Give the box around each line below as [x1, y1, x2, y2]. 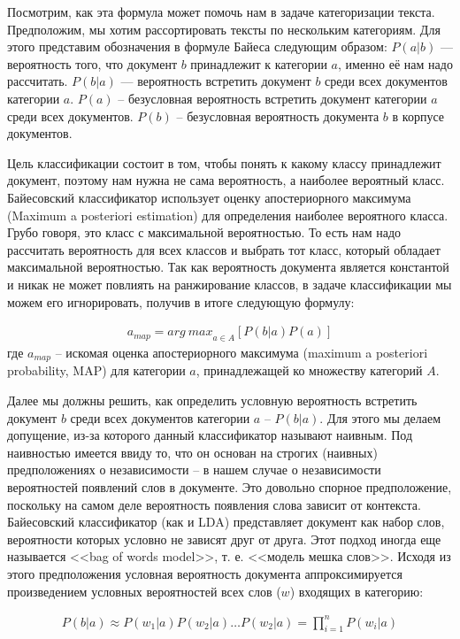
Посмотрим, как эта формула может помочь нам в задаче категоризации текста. [7, 3, 435, 20]
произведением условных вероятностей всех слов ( [7, 581, 281, 600]
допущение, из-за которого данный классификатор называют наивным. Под [7, 426, 413, 444]
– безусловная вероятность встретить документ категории [118, 89, 427, 107]
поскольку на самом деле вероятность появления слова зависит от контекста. [7, 495, 421, 513]
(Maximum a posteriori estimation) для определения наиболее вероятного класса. [7, 205, 448, 224]
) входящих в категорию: [289, 581, 424, 600]
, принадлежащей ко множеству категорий [195, 361, 423, 380]
